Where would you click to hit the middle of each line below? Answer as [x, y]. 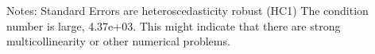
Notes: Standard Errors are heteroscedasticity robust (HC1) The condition [187, 10]
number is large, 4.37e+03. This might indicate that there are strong [174, 25]
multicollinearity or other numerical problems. [118, 41]
